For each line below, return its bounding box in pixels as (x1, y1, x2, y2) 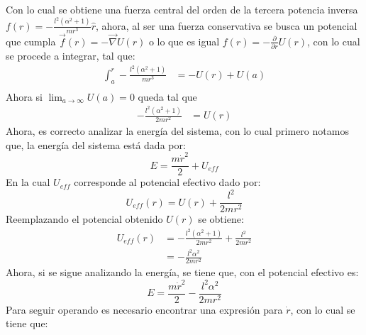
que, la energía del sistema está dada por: (6, 137, 186, 152)
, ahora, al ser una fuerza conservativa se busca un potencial (95, 18, 357, 33)
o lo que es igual (148, 33, 220, 48)
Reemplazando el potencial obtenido (6, 212, 163, 226)
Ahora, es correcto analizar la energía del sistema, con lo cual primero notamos (6, 123, 349, 138)
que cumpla (6, 33, 56, 48)
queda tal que (138, 89, 197, 104)
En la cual (6, 175, 50, 190)
